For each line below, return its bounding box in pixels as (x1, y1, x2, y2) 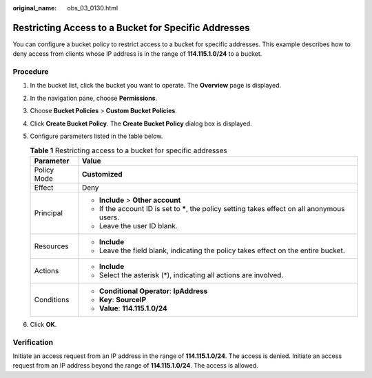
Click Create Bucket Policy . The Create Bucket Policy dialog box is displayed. (30, 119, 253, 128)
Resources (34, 241, 69, 251)
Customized (81, 169, 123, 179)
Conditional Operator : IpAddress (99, 286, 208, 296)
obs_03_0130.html (67, 4, 118, 12)
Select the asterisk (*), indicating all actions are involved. (99, 270, 284, 279)
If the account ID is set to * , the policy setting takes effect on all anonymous (99, 203, 345, 213)
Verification (12, 337, 54, 347)
